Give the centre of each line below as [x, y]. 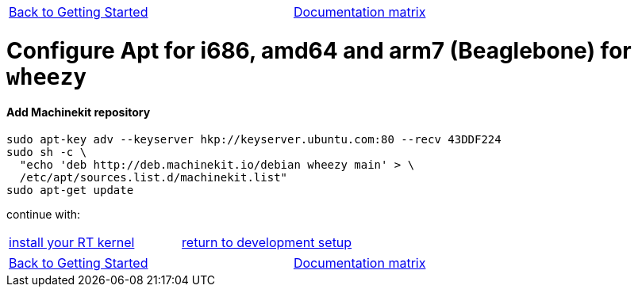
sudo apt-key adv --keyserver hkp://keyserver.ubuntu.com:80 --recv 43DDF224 [254, 140]
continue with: [44, 215]
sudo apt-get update [70, 190]
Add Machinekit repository [79, 112]
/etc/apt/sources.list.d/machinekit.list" [154, 178]
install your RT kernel [72, 243]
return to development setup [267, 243]
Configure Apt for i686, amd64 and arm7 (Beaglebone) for [319, 50]
